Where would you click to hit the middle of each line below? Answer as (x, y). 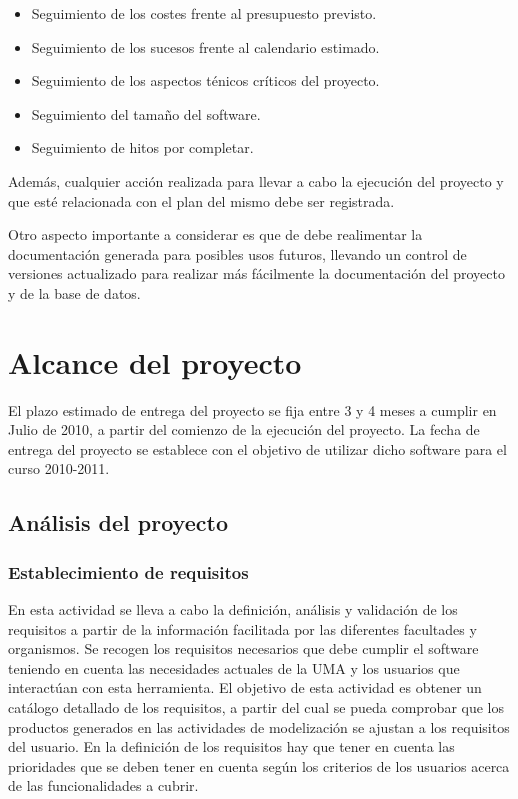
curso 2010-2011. (59, 468)
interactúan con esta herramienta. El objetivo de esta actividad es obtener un (245, 687)
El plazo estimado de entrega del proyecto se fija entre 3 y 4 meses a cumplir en (252, 409)
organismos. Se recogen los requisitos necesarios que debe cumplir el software (243, 648)
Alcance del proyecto (155, 361)
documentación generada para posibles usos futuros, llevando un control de (237, 253)
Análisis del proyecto (118, 522)
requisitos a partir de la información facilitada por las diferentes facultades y (242, 628)
